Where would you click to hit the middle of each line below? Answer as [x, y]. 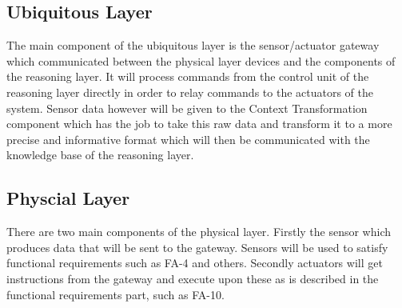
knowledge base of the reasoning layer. [100, 155]
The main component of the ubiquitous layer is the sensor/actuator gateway [193, 45]
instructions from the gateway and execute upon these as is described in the [193, 278]
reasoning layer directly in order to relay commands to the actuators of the [190, 92]
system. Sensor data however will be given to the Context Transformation [187, 108]
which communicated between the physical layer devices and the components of [201, 60]
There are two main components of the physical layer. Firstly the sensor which [199, 232]
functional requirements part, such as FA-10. [115, 294]
